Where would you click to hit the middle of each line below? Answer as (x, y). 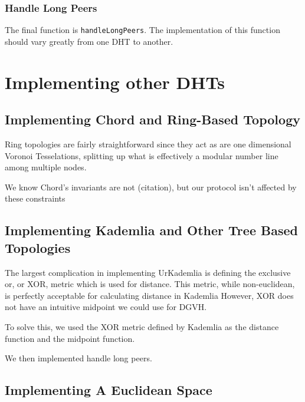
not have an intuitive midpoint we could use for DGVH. (106, 307)
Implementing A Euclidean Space (109, 390)
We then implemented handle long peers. (78, 358)
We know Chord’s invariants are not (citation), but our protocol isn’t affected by (151, 187)
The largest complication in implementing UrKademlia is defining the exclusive (148, 272)
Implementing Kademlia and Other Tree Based (151, 230)
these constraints (35, 198)
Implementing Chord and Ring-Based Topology (152, 119)
